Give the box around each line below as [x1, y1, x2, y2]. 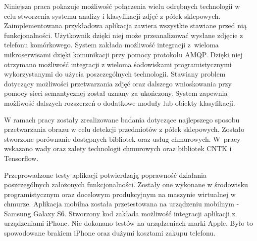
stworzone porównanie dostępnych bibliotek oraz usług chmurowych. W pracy [4, 133, 241, 144]
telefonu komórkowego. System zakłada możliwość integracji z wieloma [4, 40, 219, 50]
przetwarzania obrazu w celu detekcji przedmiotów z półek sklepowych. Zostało [4, 124, 245, 134]
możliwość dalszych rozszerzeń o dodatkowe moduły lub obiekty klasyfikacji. [4, 97, 235, 108]
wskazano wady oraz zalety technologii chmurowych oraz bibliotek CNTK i [4, 143, 232, 154]
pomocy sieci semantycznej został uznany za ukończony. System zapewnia [4, 88, 228, 98]
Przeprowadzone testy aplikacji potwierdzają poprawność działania [4, 169, 206, 180]
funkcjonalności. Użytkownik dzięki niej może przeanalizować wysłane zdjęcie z [4, 30, 243, 40]
